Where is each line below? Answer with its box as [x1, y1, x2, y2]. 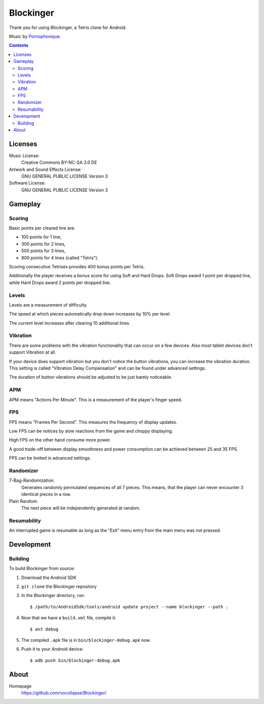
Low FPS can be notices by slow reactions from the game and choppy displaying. [9, 428, 173, 434]
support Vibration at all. [9, 349, 56, 355]
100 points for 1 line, [21, 234, 62, 240]
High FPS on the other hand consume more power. [9, 437, 111, 443]
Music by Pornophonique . [9, 33, 61, 39]
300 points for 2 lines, [21, 241, 66, 247]
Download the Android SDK [21, 574, 77, 580]
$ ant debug [30, 626, 59, 632]
